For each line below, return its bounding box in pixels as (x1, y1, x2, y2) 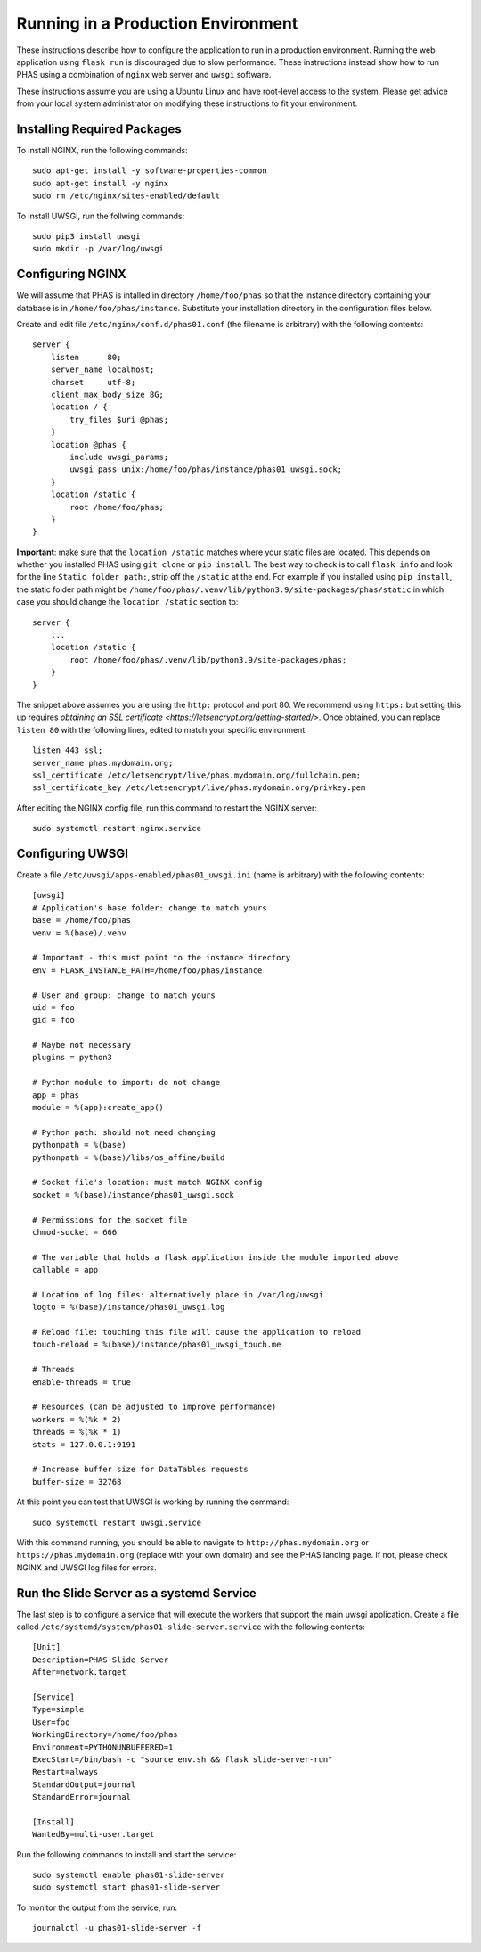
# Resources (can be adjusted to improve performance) (32, 1402, 277, 1413)
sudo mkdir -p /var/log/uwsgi (32, 243, 165, 254)
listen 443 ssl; (32, 745, 103, 755)
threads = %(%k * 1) (32, 1427, 122, 1437)
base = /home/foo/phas (32, 915, 132, 926)
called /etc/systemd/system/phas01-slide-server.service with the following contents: (16, 1621, 365, 1632)
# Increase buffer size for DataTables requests (32, 1464, 249, 1475)
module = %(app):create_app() (32, 1102, 165, 1113)
